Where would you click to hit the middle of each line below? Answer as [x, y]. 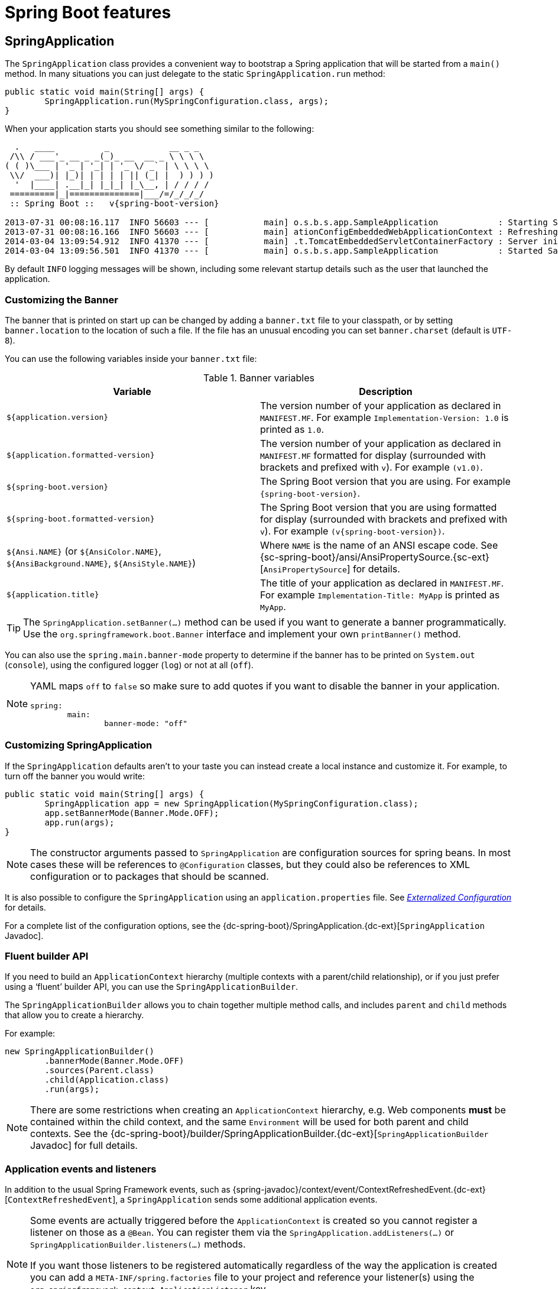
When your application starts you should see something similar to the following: [160, 129]
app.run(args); [80, 822]
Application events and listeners [81, 1169]
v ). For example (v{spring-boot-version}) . [353, 531]
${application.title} [53, 595]
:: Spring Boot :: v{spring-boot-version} [114, 204]
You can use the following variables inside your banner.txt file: [131, 358]
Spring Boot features [88, 12]
